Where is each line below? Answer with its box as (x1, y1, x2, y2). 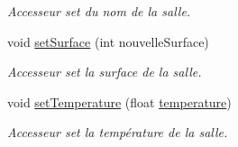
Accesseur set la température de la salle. (7, 123, 228, 142)
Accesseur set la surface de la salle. (7, 62, 202, 81)
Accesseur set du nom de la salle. (7, 2, 191, 20)
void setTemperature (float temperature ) (7, 92, 232, 111)
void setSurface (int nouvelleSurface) (7, 32, 209, 51)
